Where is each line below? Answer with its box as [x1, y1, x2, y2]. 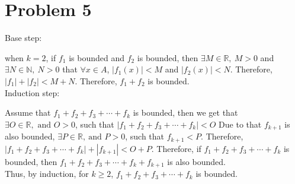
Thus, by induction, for [5, 167, 89, 180]
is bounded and [69, 51, 124, 64]
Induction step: [5, 86, 60, 99]
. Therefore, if [151, 142, 201, 154]
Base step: [5, 31, 42, 44]
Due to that [219, 118, 262, 130]
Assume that [5, 106, 51, 119]
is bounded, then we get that [133, 106, 238, 119]
